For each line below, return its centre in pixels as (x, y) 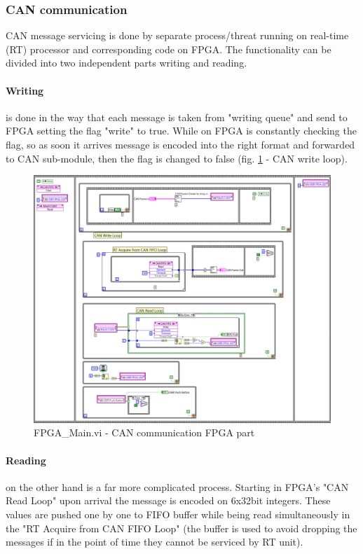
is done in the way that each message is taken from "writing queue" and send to (177, 117)
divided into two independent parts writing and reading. (126, 63)
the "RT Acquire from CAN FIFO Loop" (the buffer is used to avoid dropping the (181, 528)
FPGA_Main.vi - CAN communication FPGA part (144, 432)
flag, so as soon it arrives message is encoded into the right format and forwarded (180, 144)
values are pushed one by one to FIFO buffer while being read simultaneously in (178, 514)
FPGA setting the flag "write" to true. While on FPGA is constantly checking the (181, 131)
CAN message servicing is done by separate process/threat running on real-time (177, 35)
